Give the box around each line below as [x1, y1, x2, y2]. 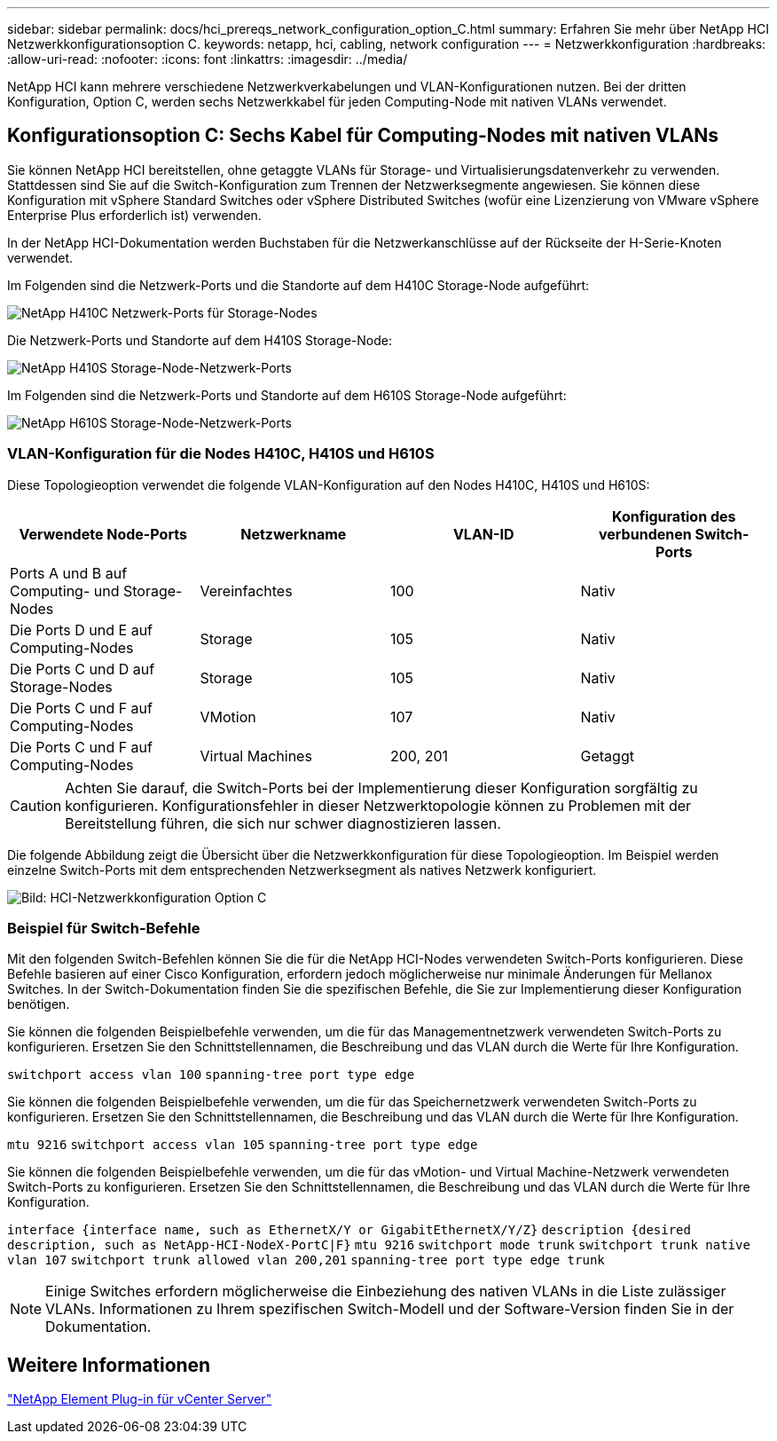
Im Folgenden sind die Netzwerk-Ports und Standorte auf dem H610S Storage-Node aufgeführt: [7, 387, 567, 403]
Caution [10, 796, 62, 815]
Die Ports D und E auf [10, 620, 153, 639]
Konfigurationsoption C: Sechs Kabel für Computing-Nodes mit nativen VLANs [7, 124, 719, 147]
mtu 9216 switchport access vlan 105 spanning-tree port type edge [7, 1138, 478, 1153]
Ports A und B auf [10, 563, 128, 582]
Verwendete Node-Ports [19, 524, 187, 543]
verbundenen [599, 524, 692, 543]
